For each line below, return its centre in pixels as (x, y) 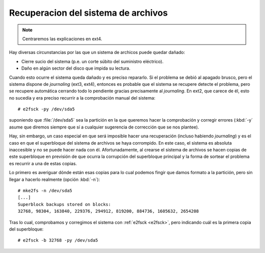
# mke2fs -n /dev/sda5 (45, 190)
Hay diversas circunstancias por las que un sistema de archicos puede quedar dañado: (97, 52)
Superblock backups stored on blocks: (65, 204)
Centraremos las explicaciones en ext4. (62, 39)
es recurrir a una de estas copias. (43, 163)
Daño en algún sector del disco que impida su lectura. (76, 68)
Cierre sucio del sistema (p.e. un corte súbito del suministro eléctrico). (93, 61)
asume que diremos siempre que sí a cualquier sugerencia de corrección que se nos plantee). (104, 127)
